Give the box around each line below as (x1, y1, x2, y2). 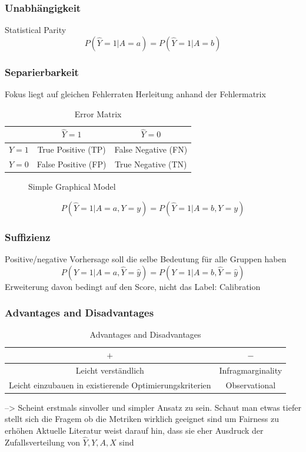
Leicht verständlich (75, 364, 144, 376)
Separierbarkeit (5, 64, 79, 79)
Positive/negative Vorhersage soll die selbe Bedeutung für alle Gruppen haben (5, 253, 287, 265)
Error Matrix (74, 107, 122, 120)
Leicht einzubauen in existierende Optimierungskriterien (9, 378, 211, 391)
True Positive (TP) (37, 143, 106, 156)
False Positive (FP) (36, 158, 107, 170)
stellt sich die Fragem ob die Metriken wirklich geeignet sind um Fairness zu (5, 413, 280, 425)
